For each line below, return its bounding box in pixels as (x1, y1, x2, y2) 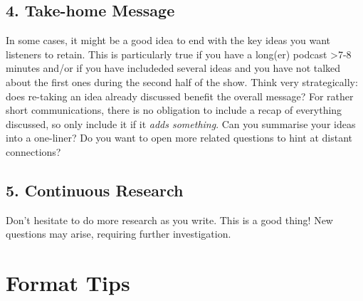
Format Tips (6, 268, 130, 297)
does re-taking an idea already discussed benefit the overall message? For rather (6, 88, 354, 103)
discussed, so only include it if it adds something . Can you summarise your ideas (6, 116, 356, 131)
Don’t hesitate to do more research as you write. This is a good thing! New (6, 212, 333, 227)
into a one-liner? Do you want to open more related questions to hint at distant (6, 130, 353, 145)
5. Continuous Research (6, 179, 184, 201)
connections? (6, 144, 61, 159)
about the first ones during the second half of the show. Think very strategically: (6, 74, 358, 89)
